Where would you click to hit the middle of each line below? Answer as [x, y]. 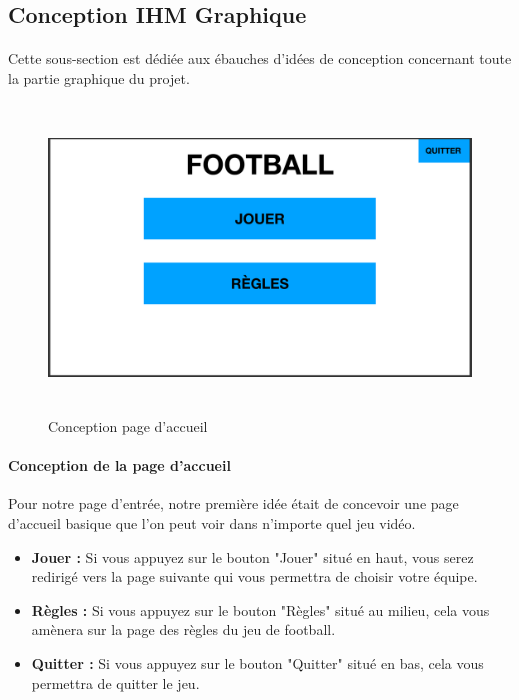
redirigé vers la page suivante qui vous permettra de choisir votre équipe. [254, 576]
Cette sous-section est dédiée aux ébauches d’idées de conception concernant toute [260, 58]
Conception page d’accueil [128, 426]
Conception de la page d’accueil [119, 465]
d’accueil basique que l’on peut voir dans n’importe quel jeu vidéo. [212, 523]
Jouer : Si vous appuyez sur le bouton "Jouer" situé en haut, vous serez [252, 556]
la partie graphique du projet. [99, 77]
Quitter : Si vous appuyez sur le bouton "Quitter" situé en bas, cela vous [257, 663]
